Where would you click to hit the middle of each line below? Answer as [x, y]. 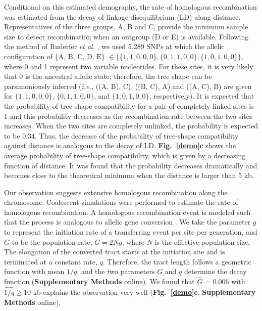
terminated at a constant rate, [51, 261]
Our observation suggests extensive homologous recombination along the [116, 192]
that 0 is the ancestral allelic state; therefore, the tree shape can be [108, 76]
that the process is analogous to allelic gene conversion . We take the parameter [127, 222]
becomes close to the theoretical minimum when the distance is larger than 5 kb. [129, 175]
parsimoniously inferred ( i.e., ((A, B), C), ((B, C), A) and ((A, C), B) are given [128, 86]
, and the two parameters [116, 271]
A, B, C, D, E [80, 57]
